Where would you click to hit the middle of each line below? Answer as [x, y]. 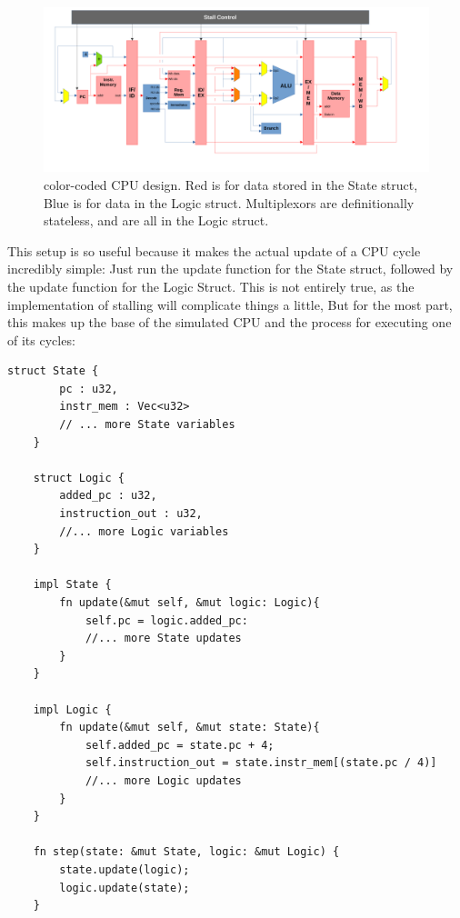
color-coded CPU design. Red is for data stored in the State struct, [231, 184]
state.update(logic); [125, 869]
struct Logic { [79, 478]
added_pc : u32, [108, 496]
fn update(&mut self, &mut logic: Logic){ [190, 603]
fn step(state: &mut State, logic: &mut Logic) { [186, 852]
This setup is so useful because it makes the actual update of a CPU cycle [214, 250]
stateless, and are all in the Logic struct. [156, 220]
